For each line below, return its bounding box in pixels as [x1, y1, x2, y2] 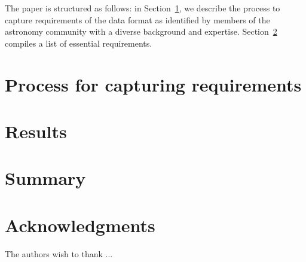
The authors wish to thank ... [5, 247, 113, 260]
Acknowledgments [5, 212, 155, 237]
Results [5, 118, 67, 143]
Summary [5, 166, 86, 190]
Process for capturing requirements [5, 72, 302, 96]
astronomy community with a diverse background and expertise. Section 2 [5, 25, 277, 38]
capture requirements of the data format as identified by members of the [5, 13, 270, 26]
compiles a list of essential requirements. [5, 36, 152, 49]
